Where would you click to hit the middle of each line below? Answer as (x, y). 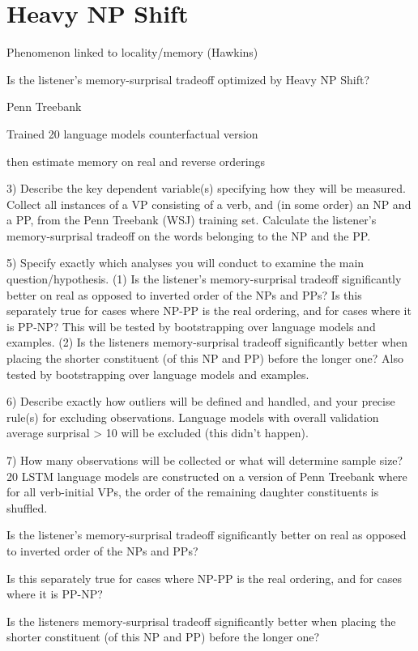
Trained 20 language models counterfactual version (132, 133)
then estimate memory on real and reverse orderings (136, 161)
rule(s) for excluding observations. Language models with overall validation (193, 417)
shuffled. (27, 507)
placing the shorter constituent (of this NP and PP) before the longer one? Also (205, 358)
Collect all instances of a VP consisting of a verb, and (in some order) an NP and (209, 204)
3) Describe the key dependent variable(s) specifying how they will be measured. (206, 188)
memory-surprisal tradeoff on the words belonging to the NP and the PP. (189, 235)
